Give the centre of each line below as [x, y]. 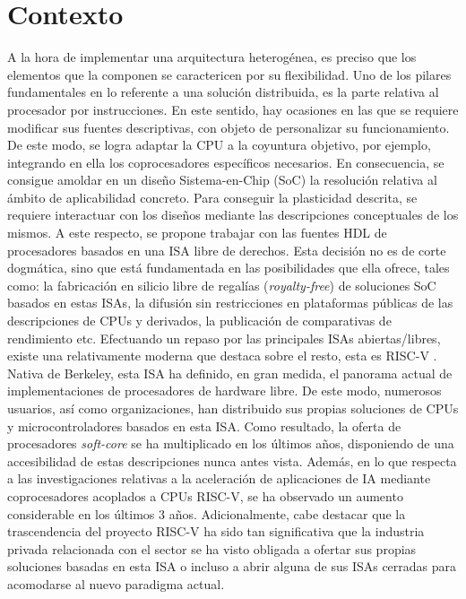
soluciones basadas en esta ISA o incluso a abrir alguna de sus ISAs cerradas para [232, 566]
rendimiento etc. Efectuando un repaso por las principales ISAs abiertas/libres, [224, 338]
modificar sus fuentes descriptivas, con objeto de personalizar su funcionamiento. [229, 127]
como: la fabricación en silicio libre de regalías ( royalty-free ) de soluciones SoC [222, 285]
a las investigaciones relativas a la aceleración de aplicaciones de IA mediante [219, 478]
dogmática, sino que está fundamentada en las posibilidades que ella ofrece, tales [229, 268]
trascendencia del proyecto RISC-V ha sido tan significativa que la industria [216, 531]
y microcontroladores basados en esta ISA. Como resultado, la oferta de [204, 425]
